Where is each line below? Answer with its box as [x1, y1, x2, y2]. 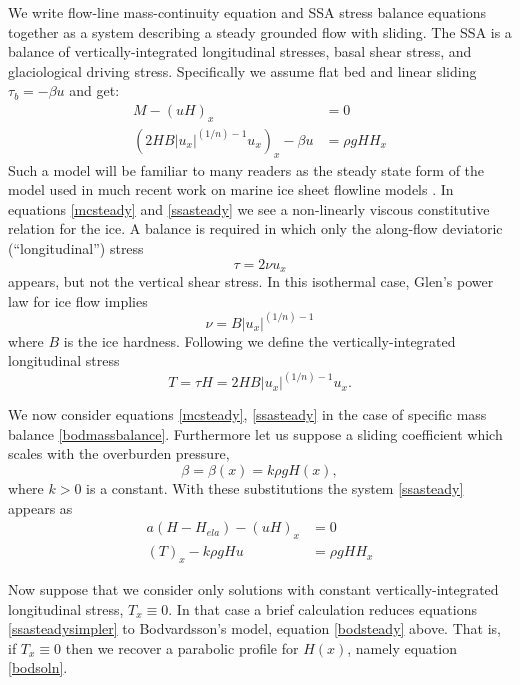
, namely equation [347, 637, 457, 658]
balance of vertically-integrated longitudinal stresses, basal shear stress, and [8, 41, 472, 62]
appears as [8, 497, 73, 518]
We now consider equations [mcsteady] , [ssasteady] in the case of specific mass [8, 404, 487, 425]
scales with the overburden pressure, [8, 443, 230, 464]
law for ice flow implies [8, 290, 148, 311]
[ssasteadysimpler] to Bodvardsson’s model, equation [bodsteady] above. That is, [8, 618, 501, 639]
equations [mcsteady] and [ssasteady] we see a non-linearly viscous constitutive [8, 198, 490, 219]
